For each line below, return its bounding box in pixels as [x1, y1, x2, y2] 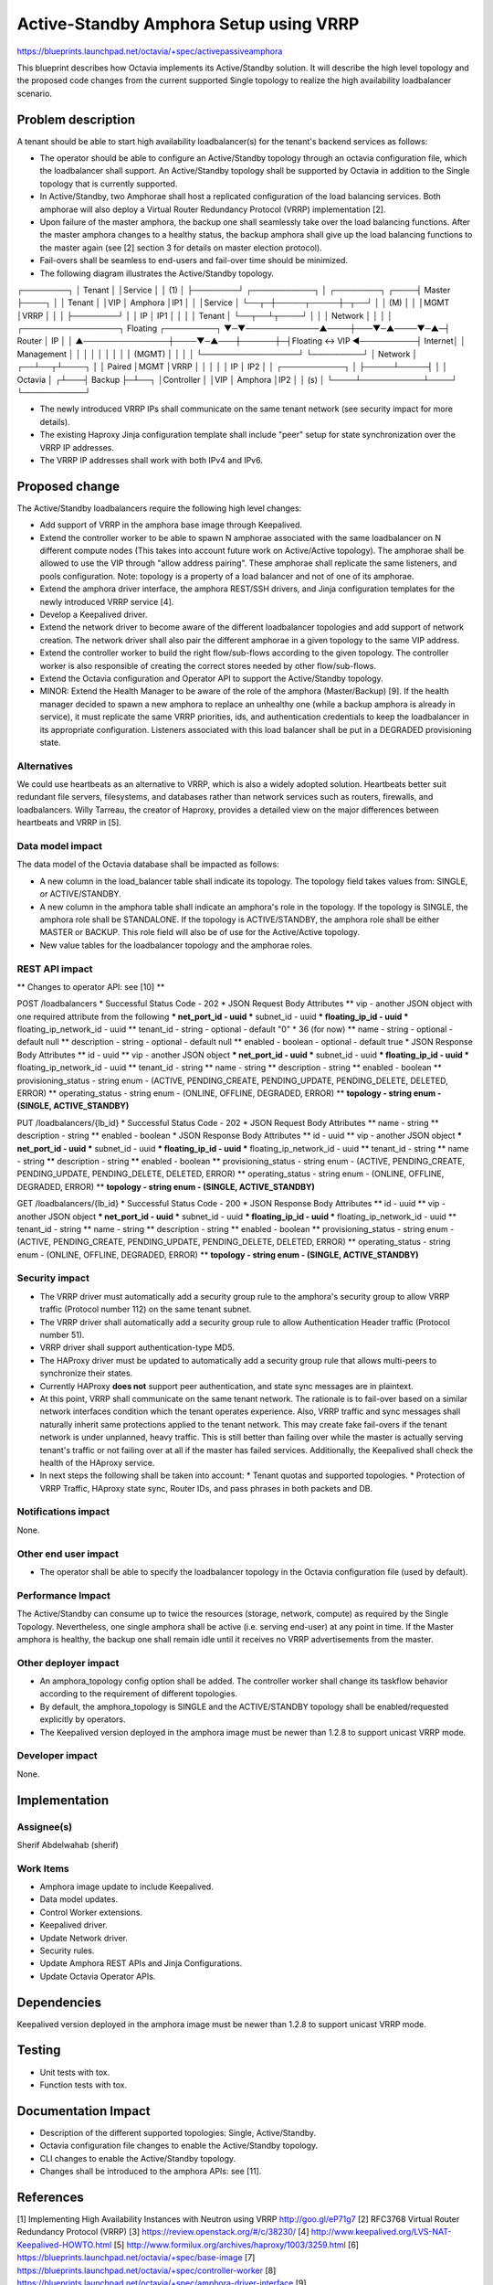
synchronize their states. [39, 1367, 133, 1379]
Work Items [16, 1862, 69, 1875]
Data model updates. [39, 1894, 119, 1905]
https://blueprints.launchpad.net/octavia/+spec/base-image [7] [16, 2252, 256, 2263]
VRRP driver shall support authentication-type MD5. [39, 1342, 235, 1353]
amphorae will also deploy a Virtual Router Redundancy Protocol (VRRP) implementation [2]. [39, 204, 386, 215]
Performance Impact [16, 1589, 111, 1601]
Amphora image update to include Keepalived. [39, 1881, 214, 1892]
